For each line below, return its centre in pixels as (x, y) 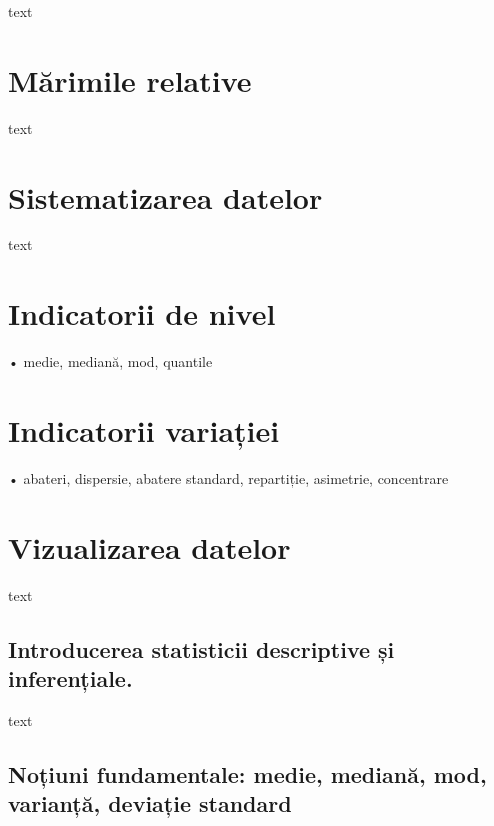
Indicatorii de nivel (142, 313)
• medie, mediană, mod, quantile (110, 361)
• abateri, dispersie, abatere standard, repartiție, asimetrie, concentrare (228, 477)
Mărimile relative (130, 79)
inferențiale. (70, 677)
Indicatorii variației (144, 429)
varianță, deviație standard (150, 803)
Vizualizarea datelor (149, 546)
